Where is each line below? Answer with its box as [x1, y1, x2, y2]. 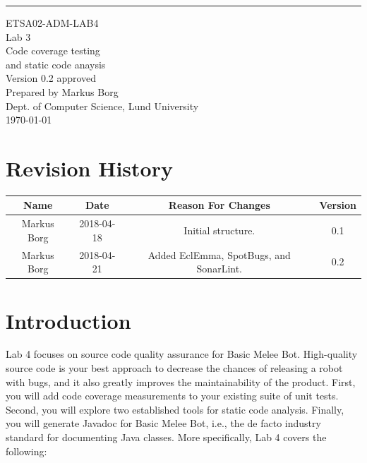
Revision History [6, 153, 173, 182]
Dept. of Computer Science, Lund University [6, 98, 199, 113]
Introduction [6, 306, 131, 335]
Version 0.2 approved [6, 71, 97, 85]
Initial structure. [183, 223, 255, 238]
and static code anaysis [6, 56, 106, 71]
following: [6, 443, 47, 458]
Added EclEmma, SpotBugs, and [148, 247, 291, 262]
